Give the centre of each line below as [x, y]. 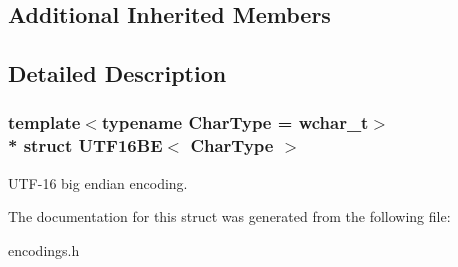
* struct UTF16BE [85, 145]
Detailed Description [117, 73]
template [44, 122]
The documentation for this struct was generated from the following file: [229, 216]
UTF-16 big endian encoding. [98, 182]
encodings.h [44, 249]
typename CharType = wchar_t [235, 122]
